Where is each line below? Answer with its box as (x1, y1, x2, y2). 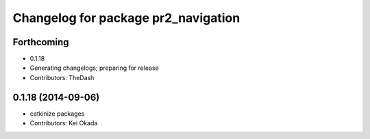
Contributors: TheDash (29, 73, 95, 81)
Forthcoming (12, 36, 69, 48)
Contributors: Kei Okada (29, 119, 98, 127)
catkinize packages (29, 110, 85, 118)
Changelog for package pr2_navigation (12, 10, 241, 25)
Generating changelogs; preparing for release (29, 64, 159, 72)
